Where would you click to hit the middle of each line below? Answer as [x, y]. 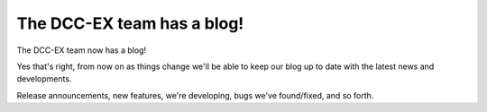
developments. [44, 79]
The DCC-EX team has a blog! [130, 23]
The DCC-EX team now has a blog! [82, 50]
